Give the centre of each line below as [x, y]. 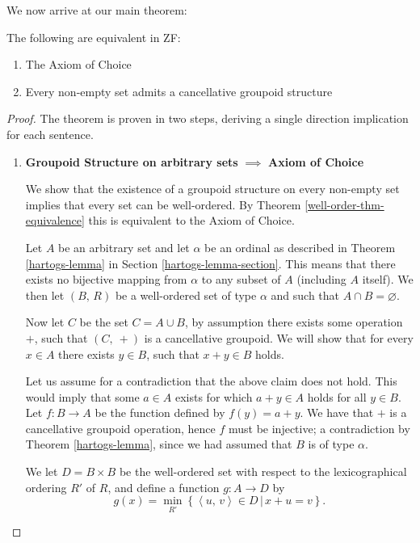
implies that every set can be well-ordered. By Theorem [163, 204]
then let [45, 295]
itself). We [388, 279]
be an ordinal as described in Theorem [300, 247]
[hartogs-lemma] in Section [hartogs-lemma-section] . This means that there [210, 263]
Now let [45, 322]
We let [42, 471]
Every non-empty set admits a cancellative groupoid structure [179, 91]
